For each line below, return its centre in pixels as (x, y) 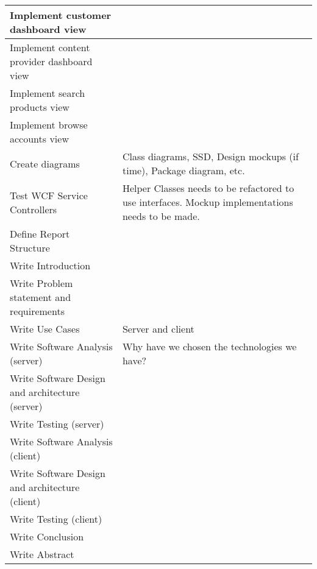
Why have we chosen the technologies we (209, 346)
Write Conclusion (47, 536)
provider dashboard (51, 61)
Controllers (34, 209)
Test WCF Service (49, 195)
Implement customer (61, 15)
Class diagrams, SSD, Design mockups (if (210, 156)
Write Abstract (42, 554)
